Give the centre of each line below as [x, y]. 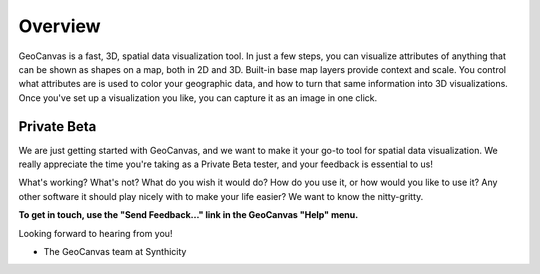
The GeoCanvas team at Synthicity [115, 251]
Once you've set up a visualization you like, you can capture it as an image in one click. [198, 97]
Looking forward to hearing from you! [95, 233]
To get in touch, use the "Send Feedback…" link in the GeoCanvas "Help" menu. [188, 215]
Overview [59, 26]
